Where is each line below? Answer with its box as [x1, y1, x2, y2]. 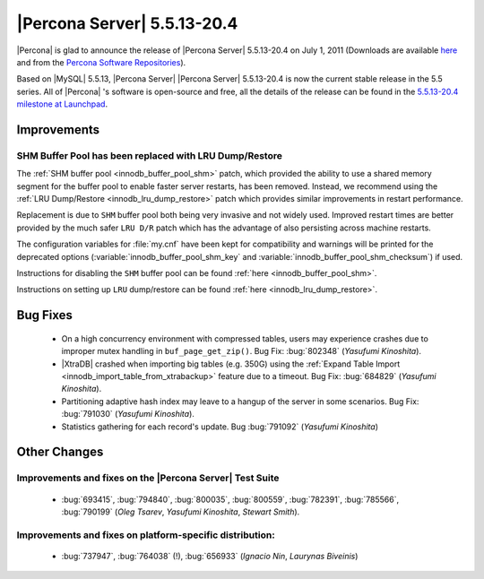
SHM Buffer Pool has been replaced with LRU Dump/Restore [16, 149, 282, 161]
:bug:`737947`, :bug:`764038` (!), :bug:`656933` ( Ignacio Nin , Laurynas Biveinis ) [61, 550, 359, 561]
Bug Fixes [16, 307, 73, 323]
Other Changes [16, 445, 104, 460]
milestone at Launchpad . [16, 99, 108, 109]
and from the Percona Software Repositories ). [16, 56, 186, 67]
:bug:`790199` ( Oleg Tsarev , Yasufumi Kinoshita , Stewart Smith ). [61, 506, 300, 517]
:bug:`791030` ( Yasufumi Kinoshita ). [61, 409, 194, 419]
